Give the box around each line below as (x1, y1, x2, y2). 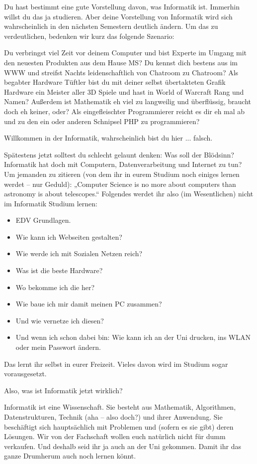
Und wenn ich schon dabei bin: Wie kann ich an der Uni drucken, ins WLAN (15, 332, 251, 342)
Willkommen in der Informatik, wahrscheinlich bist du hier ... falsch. (4, 133, 213, 143)
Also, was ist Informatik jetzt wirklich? (4, 385, 123, 395)
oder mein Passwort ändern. (15, 342, 101, 352)
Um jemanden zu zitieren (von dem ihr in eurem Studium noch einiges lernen (4, 168, 240, 179)
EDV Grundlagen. (15, 215, 71, 225)
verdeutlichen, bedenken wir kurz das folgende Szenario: (4, 30, 174, 41)
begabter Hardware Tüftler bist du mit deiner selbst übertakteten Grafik (4, 77, 226, 87)
